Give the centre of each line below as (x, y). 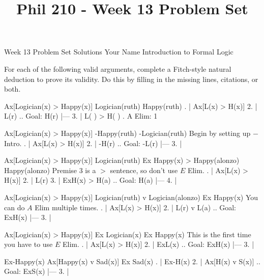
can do (14, 207)
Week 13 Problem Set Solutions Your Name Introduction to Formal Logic (119, 52)
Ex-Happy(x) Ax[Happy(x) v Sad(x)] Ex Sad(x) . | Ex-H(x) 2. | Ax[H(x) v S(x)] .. (132, 261)
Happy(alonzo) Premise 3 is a (50, 170)
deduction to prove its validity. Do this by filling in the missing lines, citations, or (131, 79)
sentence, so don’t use (144, 170)
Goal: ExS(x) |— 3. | (37, 271)
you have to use (28, 244)
